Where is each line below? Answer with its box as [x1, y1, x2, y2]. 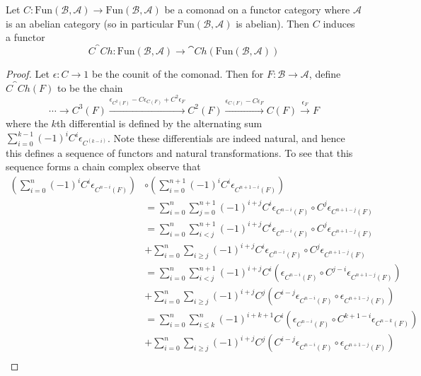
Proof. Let [6, 66, 50, 81]
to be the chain [57, 80, 123, 95]
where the [6, 115, 48, 130]
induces [323, 16, 355, 30]
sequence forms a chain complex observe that [6, 159, 201, 174]
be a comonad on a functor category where [164, 2, 350, 16]
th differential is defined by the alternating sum [56, 115, 263, 130]
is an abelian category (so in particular [6, 16, 174, 30]
